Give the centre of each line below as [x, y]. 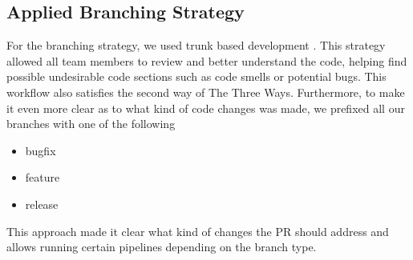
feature [43, 177]
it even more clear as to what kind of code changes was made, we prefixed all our [206, 108]
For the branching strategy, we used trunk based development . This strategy [196, 45]
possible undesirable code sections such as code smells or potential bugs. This [196, 76]
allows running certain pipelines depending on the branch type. [162, 247]
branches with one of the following [91, 124]
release [42, 204]
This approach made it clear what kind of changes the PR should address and [198, 231]
